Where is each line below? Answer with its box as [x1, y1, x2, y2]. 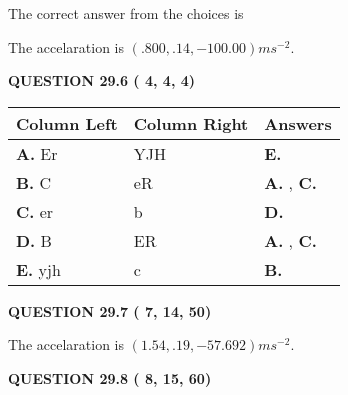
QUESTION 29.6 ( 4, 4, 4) [8, 70, 196, 91]
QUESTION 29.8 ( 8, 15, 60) [8, 367, 212, 388]
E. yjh [16, 257, 61, 281]
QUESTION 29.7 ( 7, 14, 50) [8, 300, 212, 321]
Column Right [133, 111, 249, 135]
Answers [264, 111, 332, 135]
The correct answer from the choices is [8, 3, 244, 23]
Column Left [16, 111, 118, 135]
